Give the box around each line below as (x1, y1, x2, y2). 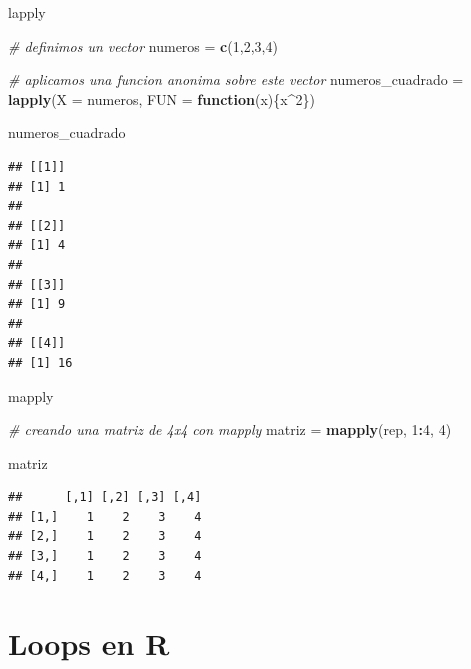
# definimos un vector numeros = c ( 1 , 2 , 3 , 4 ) (8, 35, 278, 56)
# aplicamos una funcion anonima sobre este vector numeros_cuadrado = (8, 69, 464, 90)
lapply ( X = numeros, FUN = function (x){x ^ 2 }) (8, 88, 315, 109)
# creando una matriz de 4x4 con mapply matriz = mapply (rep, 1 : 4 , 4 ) (8, 419, 452, 440)
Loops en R (8, 623, 170, 664)
